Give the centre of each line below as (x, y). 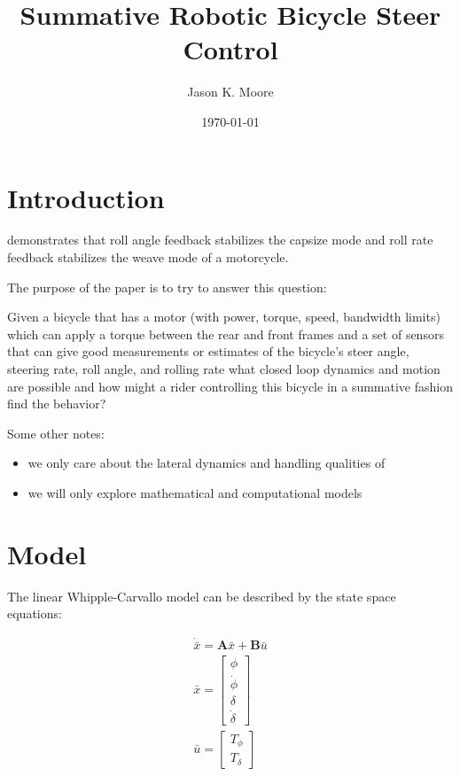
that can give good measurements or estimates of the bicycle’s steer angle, (208, 351)
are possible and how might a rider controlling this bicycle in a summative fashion (230, 386)
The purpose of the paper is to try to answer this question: (167, 287)
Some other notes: (56, 433)
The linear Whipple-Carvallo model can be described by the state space (202, 596)
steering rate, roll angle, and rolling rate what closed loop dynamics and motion (224, 369)
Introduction (86, 197)
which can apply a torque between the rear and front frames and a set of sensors (226, 334)
